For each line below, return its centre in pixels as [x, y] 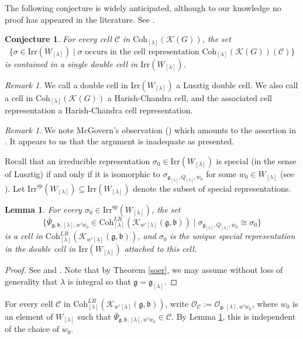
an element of [29, 316]
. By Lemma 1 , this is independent [234, 316]
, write [177, 303]
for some [221, 174]
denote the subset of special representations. [212, 188]
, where [265, 303]
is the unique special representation [233, 236]
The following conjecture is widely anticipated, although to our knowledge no [143, 8]
